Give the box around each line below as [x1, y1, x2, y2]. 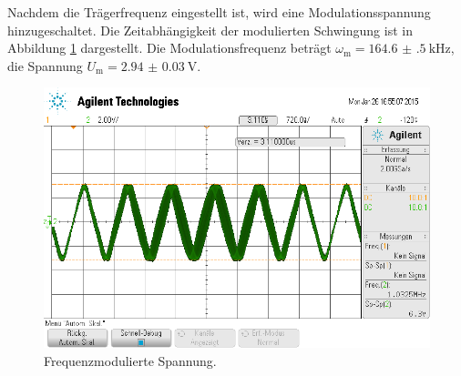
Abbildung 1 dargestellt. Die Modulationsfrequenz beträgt [7, 38, 332, 57]
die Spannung [7, 56, 83, 75]
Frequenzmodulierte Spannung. [44, 351, 217, 370]
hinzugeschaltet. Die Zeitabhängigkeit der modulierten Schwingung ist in [7, 20, 413, 39]
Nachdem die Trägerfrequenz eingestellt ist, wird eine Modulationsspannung [7, 3, 431, 21]
